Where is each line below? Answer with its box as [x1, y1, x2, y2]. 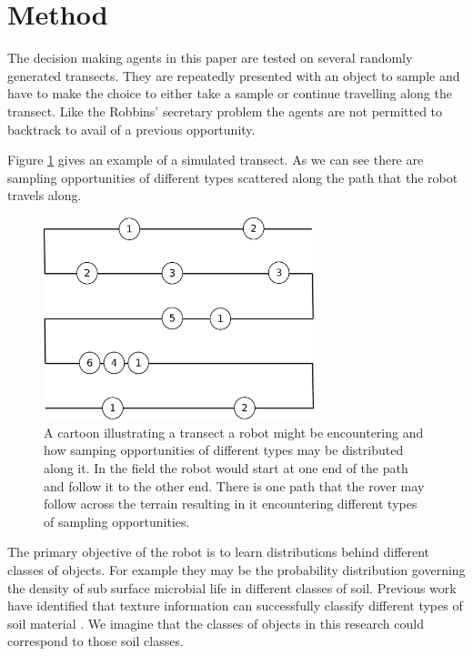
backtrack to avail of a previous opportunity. [7, 119, 256, 138]
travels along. [7, 186, 82, 205]
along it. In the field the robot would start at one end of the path [44, 458, 408, 477]
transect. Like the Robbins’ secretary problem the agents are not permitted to [7, 101, 443, 120]
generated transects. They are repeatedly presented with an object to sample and [7, 66, 460, 85]
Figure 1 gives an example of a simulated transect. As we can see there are [7, 150, 424, 169]
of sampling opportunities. [44, 511, 190, 530]
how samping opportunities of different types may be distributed [44, 440, 404, 459]
